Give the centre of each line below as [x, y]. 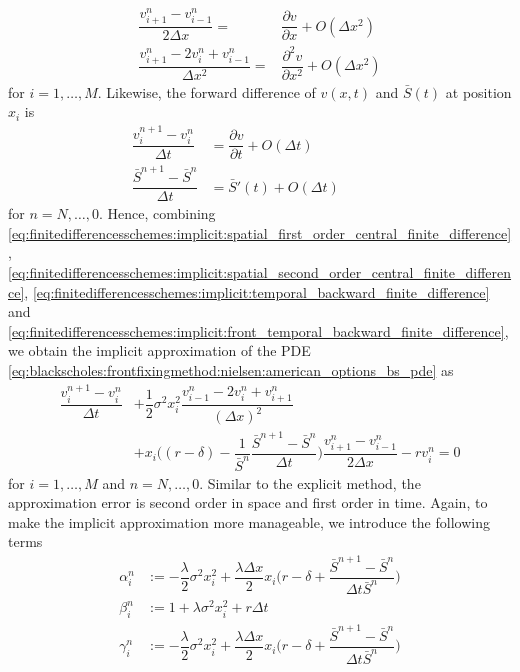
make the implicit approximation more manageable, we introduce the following [249, 521]
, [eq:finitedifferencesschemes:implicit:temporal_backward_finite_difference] [257, 291]
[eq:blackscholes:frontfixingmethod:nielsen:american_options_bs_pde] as [231, 369]
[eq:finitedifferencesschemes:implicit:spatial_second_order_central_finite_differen [260, 271]
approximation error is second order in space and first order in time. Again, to [248, 502]
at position [478, 91]
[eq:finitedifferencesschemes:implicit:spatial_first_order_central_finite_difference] [260, 232]
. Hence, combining [157, 213]
